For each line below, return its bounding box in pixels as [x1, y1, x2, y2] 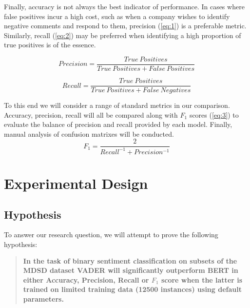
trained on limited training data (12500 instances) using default [23, 284, 242, 294]
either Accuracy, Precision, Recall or [23, 274, 149, 285]
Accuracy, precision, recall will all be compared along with [4, 109, 178, 120]
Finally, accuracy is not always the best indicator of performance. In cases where [4, 1, 245, 11]
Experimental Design [4, 173, 148, 193]
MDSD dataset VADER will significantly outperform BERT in [23, 265, 238, 275]
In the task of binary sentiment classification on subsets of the [23, 255, 237, 266]
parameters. [23, 294, 64, 304]
